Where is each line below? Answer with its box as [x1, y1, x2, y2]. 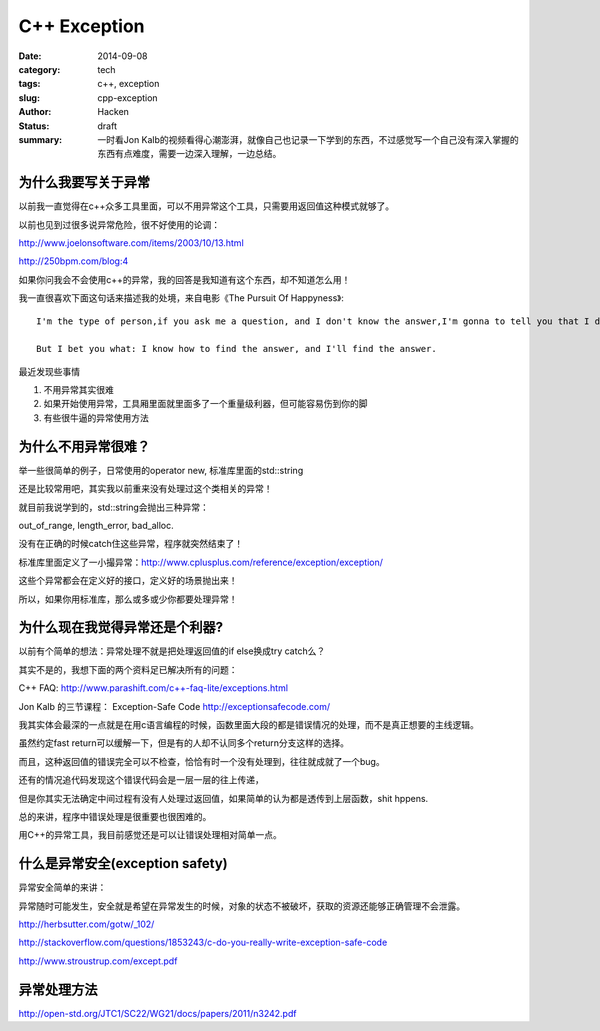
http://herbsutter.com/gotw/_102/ [18, 918, 155, 930]
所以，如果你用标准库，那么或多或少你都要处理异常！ [18, 593, 238, 605]
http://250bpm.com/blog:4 [18, 255, 129, 267]
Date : [18, 50, 42, 62]
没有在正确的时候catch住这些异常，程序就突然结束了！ [18, 538, 244, 550]
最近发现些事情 [18, 365, 80, 377]
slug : [18, 91, 40, 104]
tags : [18, 78, 41, 90]
